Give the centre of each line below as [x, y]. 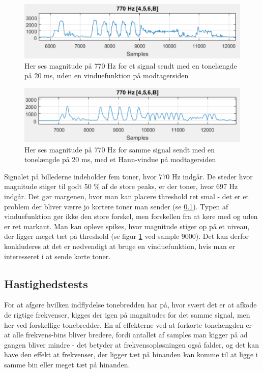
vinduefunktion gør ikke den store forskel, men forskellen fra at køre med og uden [131, 216]
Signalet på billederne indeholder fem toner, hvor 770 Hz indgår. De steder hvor [128, 176]
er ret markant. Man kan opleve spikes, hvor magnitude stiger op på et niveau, [127, 226]
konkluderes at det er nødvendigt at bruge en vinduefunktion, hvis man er [120, 246]
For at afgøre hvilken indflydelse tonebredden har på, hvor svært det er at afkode [130, 305]
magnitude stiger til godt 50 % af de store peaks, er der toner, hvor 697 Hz [121, 186]
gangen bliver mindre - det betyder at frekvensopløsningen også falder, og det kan [131, 344]
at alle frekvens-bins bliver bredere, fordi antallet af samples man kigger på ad [126, 335]
